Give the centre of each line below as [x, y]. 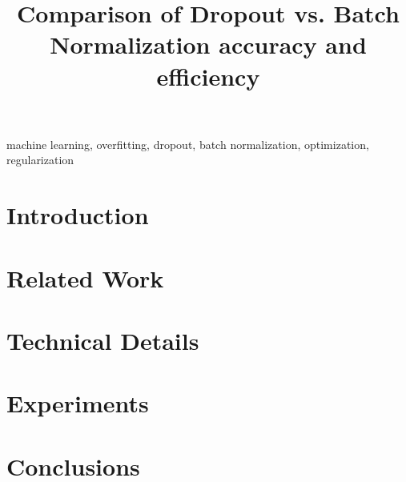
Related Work [85, 277]
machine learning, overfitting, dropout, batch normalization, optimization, [188, 144]
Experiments [78, 403]
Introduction [78, 215]
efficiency [208, 76]
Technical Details [103, 340]
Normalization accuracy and [208, 44]
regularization [40, 160]
